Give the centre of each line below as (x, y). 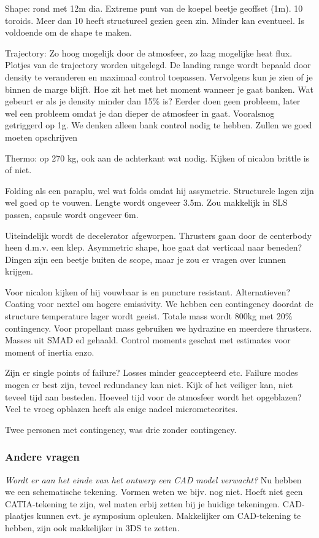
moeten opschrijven (41, 137)
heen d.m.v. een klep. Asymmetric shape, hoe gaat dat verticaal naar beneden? (154, 247)
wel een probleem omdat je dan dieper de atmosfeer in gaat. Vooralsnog (140, 113)
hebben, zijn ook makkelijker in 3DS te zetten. (92, 528)
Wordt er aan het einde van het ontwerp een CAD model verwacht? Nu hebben (153, 479)
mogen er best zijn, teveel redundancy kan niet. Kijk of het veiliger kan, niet (149, 385)
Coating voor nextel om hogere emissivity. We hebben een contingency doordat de (159, 304)
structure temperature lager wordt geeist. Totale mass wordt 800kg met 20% (149, 316)
